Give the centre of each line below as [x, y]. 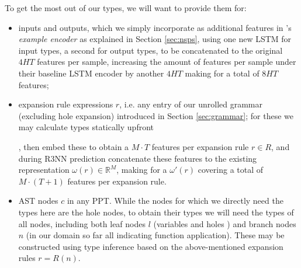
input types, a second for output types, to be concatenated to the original [150, 50]
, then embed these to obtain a [74, 146]
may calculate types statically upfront [86, 127]
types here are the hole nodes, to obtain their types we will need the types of [156, 212]
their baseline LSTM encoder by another [91, 73]
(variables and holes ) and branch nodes [225, 223]
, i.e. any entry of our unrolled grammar [191, 104]
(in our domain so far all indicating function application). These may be [155, 235]
